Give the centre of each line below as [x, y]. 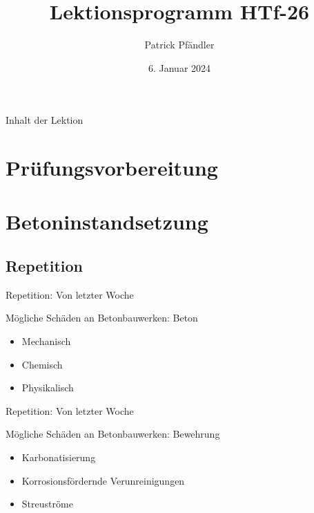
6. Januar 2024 [179, 67]
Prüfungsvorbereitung [112, 168]
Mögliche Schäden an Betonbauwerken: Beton [102, 318]
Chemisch [42, 364]
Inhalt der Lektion [45, 120]
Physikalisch [48, 388]
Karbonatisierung [59, 457]
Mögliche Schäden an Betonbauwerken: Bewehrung [113, 434]
